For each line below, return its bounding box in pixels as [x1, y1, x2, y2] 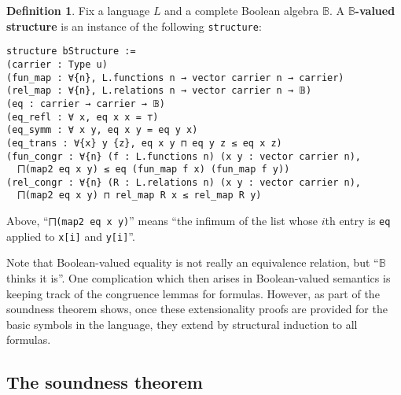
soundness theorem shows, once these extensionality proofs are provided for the [6, 301, 388, 317]
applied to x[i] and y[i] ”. [6, 227, 135, 244]
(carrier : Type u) [6, 58, 108, 70]
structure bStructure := [6, 46, 136, 57]
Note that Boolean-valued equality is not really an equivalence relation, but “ [6, 254, 379, 271]
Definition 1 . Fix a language [6, 2, 150, 18]
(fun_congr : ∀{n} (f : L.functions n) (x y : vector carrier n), [6, 150, 362, 162]
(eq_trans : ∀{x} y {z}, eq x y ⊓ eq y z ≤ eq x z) [6, 137, 282, 149]
